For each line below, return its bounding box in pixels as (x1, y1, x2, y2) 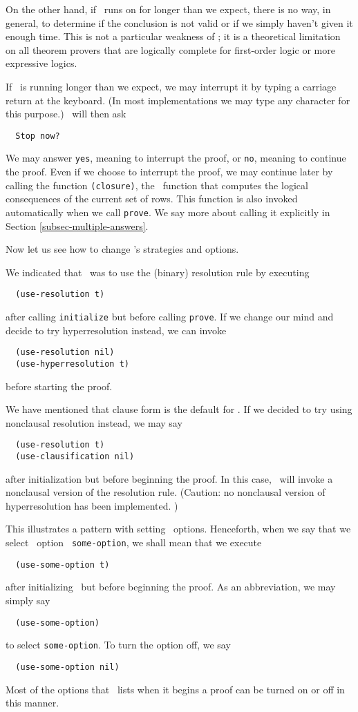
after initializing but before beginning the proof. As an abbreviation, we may (6, 579, 336, 594)
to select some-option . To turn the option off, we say (6, 637, 231, 652)
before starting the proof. (6, 378, 113, 393)
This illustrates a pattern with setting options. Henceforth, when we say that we (6, 521, 351, 536)
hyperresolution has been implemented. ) (6, 498, 178, 512)
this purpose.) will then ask (6, 106, 126, 121)
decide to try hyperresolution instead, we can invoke (6, 323, 227, 337)
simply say (6, 593, 50, 607)
